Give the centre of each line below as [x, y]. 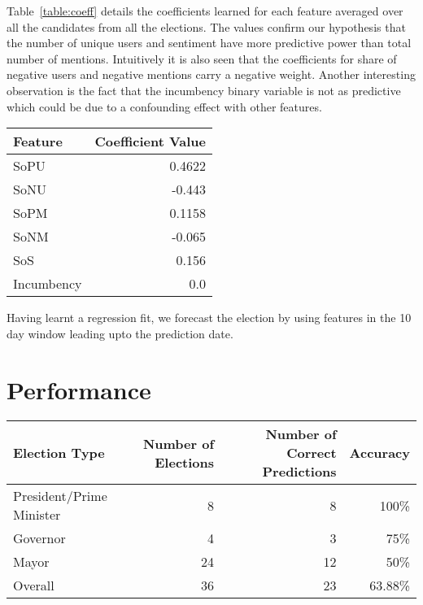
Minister [37, 515]
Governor [39, 538]
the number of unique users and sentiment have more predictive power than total [209, 43]
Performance [79, 389]
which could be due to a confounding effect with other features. [164, 106]
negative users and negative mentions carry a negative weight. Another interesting [211, 74]
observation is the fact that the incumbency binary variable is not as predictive [204, 90]
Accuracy [379, 453]
